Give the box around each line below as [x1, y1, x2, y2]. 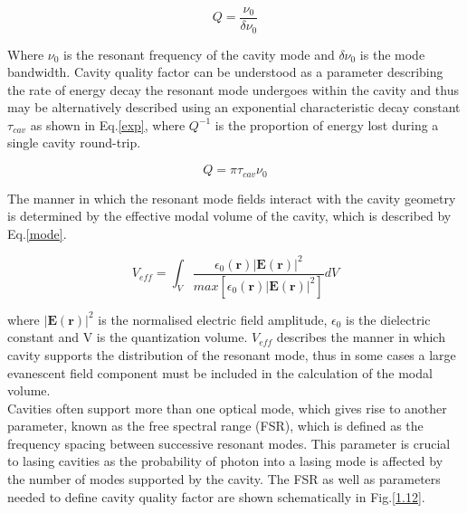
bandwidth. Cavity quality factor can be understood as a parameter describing [7, 62, 443, 81]
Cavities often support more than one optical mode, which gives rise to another [7, 398, 447, 417]
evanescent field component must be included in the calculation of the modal [7, 363, 433, 382]
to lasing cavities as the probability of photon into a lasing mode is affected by [7, 451, 443, 470]
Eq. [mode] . [7, 223, 67, 242]
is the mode [359, 44, 425, 63]
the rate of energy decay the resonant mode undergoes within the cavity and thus [7, 80, 459, 99]
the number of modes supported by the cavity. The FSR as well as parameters [7, 470, 441, 489]
